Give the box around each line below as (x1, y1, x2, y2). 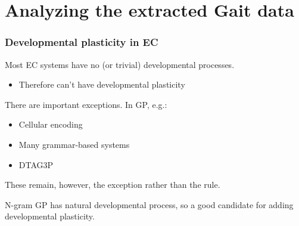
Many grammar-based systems (18, 138, 130, 150)
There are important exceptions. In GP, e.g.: (5, 98, 167, 110)
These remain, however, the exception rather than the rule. (5, 178, 220, 191)
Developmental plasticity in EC (5, 35, 158, 49)
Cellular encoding (18, 118, 83, 131)
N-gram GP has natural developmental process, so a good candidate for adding (5, 198, 294, 210)
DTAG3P (18, 158, 54, 171)
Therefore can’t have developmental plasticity (18, 78, 185, 91)
